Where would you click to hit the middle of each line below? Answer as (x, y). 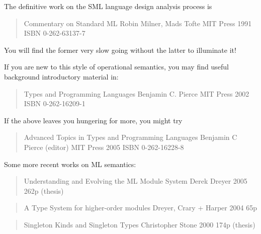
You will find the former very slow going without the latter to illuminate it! (120, 50)
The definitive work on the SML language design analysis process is (108, 6)
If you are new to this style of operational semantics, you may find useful (116, 67)
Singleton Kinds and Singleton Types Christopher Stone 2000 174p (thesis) (140, 224)
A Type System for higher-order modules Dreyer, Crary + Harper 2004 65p (140, 208)
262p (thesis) (44, 190)
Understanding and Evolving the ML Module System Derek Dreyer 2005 (136, 181)
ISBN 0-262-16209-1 (55, 103)
